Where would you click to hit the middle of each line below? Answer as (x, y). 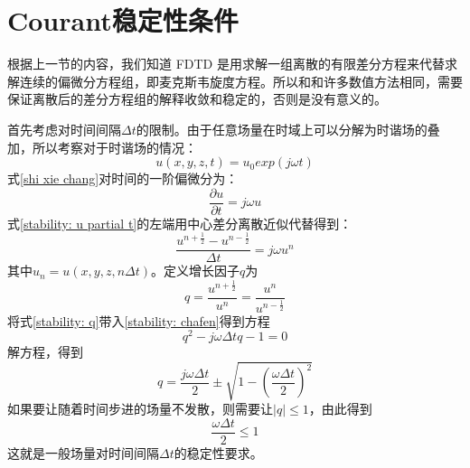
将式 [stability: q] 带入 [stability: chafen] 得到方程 (139, 320)
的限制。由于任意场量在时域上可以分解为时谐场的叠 (288, 129)
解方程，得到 (45, 352)
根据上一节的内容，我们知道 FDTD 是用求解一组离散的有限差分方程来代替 (226, 64)
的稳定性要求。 (218, 452)
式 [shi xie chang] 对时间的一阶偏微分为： (123, 178)
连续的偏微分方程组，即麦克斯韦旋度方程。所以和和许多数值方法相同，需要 (241, 81)
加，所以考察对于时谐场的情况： (102, 147)
